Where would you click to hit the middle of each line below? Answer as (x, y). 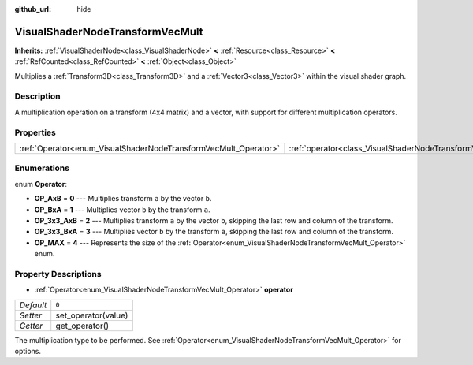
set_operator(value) (92, 315)
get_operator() (82, 326)
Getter (31, 326)
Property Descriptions (58, 274)
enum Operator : (41, 184)
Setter (31, 315)
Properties (35, 132)
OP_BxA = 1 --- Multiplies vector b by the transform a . (122, 210)
